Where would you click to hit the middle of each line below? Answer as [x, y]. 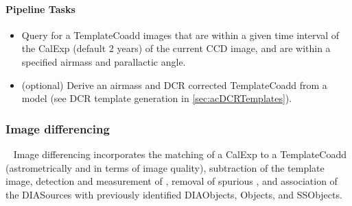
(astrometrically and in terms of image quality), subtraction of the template [165, 167]
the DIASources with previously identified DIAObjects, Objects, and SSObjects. [174, 194]
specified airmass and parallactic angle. [104, 61]
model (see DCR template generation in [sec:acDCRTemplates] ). [157, 98]
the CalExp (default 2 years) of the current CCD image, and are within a [176, 48]
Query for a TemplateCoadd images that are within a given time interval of [180, 35]
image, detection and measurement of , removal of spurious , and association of [172, 181]
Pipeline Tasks [40, 9]
